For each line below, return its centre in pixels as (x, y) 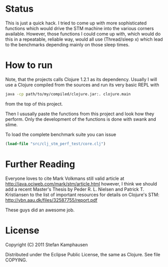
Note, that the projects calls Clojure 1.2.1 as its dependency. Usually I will (81, 79)
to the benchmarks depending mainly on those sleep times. (67, 44)
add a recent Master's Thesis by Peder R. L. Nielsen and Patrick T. (75, 189)
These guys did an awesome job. (40, 210)
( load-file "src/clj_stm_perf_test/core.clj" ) (55, 144)
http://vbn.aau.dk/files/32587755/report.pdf (51, 200)
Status (20, 9)
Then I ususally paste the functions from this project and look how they (80, 114)
